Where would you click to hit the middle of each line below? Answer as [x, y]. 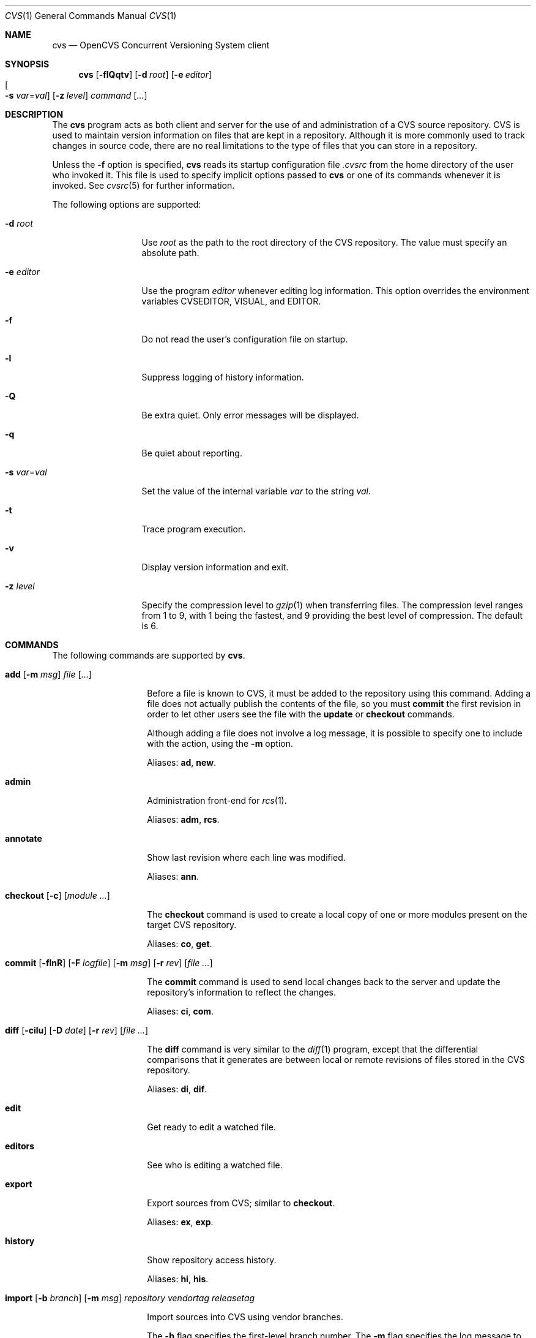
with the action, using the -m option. [220, 743]
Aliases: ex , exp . [180, 1222]
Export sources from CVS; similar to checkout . [241, 1203]
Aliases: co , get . [180, 944]
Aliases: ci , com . [181, 1011]
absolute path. [170, 253]
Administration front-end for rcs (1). [217, 800]
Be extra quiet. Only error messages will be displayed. [250, 415]
